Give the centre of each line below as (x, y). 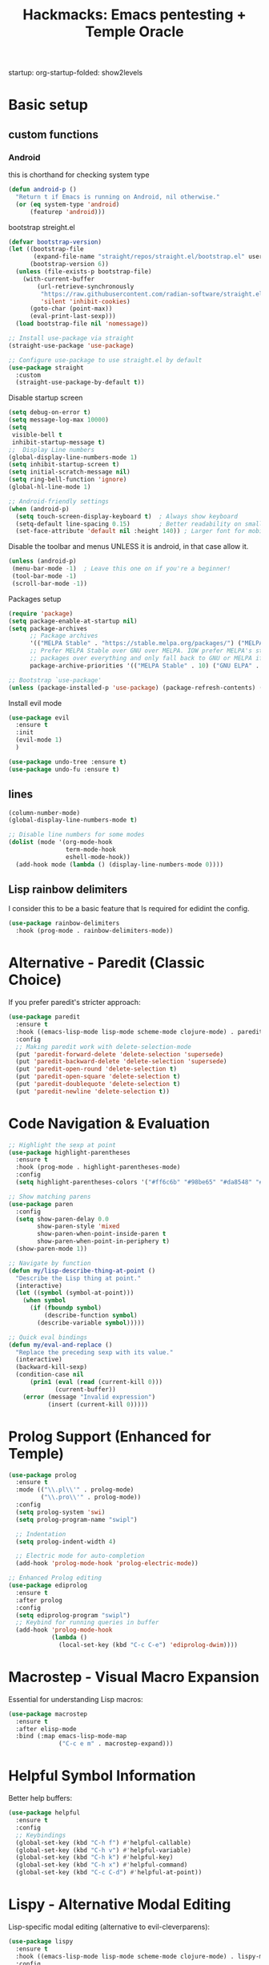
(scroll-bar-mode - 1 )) (50, 583)
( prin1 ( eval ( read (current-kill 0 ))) (96, 1382)
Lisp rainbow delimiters (68, 890)
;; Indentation (41, 1534)
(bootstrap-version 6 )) (69, 264)
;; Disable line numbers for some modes (77, 835)
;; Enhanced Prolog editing (55, 1578)
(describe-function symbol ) (90, 1316)
